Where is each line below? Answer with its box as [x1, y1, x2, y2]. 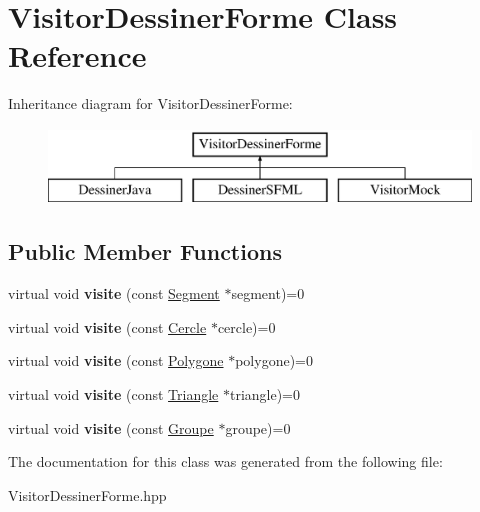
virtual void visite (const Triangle [8, 384, 219, 405]
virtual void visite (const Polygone [8, 350, 224, 371]
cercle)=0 [217, 316, 276, 337]
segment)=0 [231, 283, 305, 304]
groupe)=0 [225, 417, 291, 438]
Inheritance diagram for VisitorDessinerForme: [8, 93, 293, 114]
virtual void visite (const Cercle [8, 316, 207, 337]
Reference [8, 35, 147, 76]
